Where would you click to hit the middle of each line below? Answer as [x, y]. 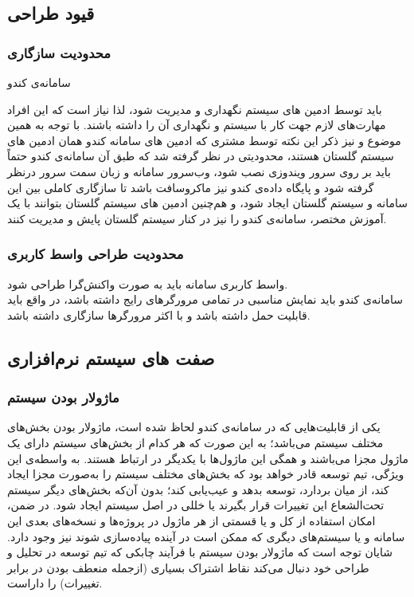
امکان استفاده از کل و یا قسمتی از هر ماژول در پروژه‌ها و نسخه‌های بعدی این [191, 520]
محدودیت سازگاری [59, 52]
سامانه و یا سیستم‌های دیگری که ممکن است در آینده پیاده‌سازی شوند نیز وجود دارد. [206, 536]
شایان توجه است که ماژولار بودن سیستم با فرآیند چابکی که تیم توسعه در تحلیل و [200, 552]
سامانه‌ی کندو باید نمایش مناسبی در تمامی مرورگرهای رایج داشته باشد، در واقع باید [205, 299]
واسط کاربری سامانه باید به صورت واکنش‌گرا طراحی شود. [148, 283]
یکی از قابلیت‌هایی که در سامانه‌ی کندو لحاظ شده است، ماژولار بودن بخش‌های [194, 427]
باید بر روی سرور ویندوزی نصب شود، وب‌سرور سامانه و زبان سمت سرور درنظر [199, 171]
